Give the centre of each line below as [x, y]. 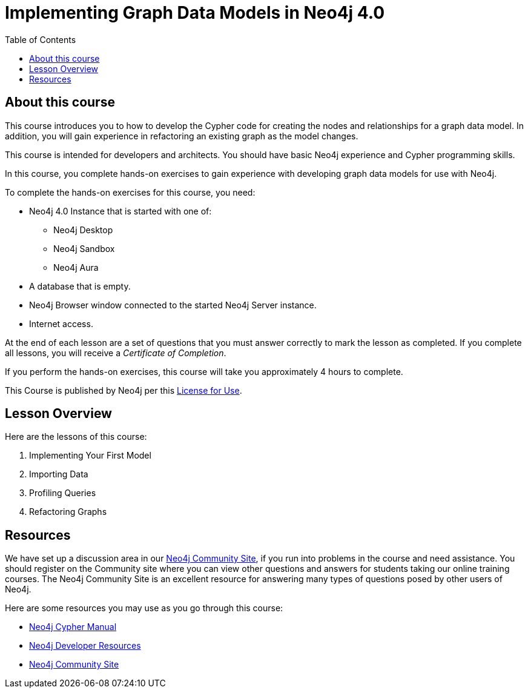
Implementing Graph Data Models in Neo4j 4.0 [195, 13]
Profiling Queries [63, 493]
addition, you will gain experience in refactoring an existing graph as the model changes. [182, 136]
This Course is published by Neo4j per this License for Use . [124, 390]
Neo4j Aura [76, 267]
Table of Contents [41, 39]
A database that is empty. [80, 286]
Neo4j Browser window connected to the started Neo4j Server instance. [173, 305]
